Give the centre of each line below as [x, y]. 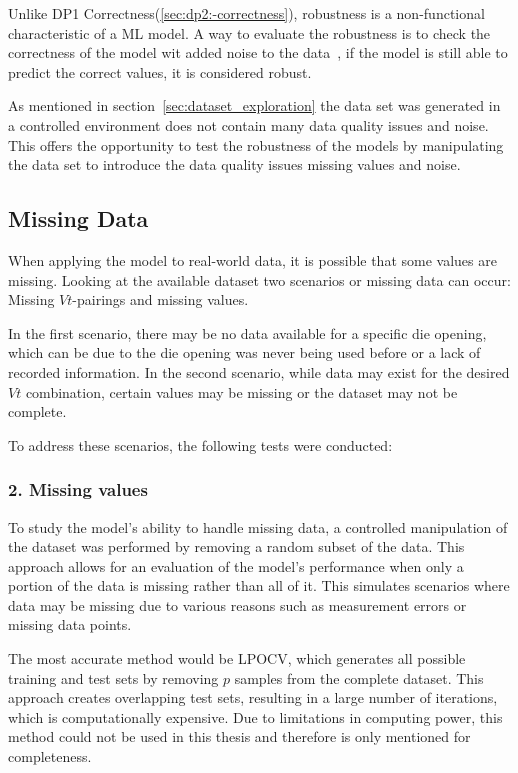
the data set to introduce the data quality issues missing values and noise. [234, 164]
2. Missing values [78, 489]
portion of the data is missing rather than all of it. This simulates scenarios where [259, 585]
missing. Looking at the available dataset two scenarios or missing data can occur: [259, 279]
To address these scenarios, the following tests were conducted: [200, 444]
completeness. [50, 756]
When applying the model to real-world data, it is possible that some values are [252, 259]
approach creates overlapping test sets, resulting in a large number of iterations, [253, 697]
